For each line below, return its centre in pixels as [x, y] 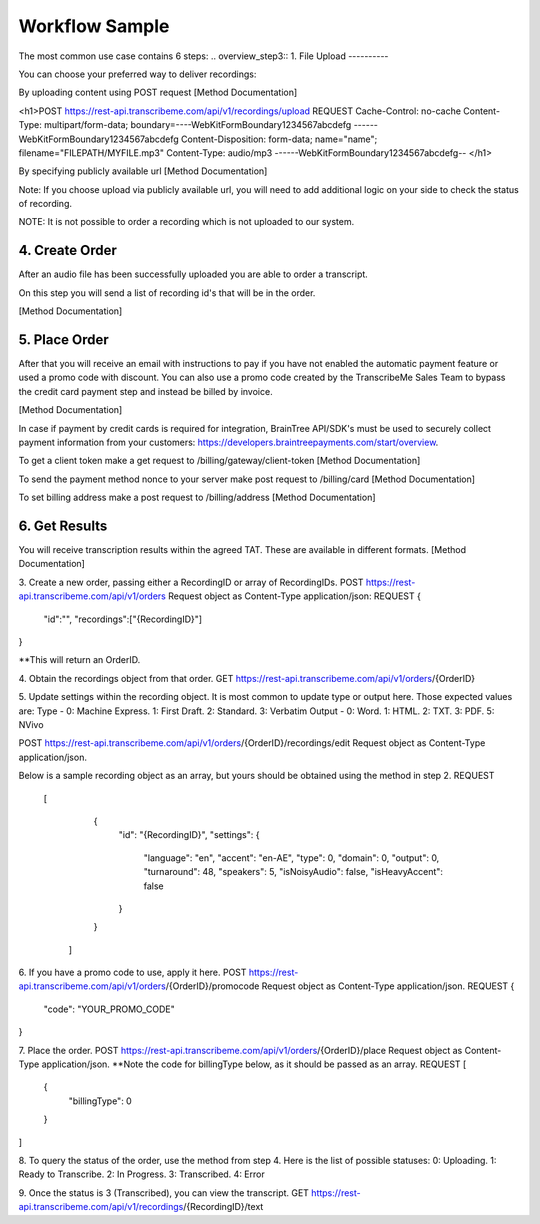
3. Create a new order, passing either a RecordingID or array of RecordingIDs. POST [191, 582]
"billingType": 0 [100, 1101]
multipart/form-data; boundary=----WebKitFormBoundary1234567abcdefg [197, 125]
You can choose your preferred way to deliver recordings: [137, 74]
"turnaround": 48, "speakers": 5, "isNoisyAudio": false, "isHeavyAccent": [293, 872]
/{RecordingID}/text [223, 1207]
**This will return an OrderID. [79, 660]
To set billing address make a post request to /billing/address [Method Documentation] [197, 497]
